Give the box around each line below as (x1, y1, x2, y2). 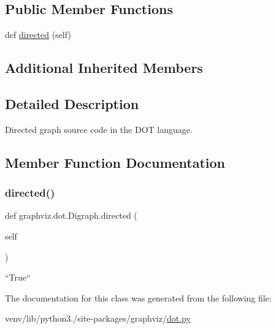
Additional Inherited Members (5, 58, 203, 77)
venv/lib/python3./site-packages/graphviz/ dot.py (5, 312, 191, 325)
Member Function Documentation (5, 153, 226, 172)
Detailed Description (5, 94, 139, 113)
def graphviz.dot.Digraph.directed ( (5, 209, 137, 222)
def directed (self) (5, 28, 71, 41)
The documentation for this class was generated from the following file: (5, 291, 272, 304)
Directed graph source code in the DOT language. (5, 123, 193, 135)
